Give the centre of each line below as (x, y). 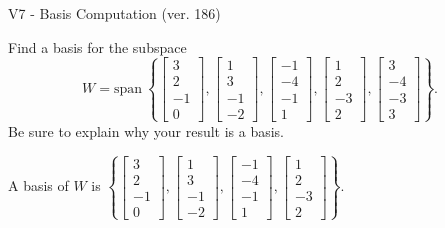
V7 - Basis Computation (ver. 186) (114, 13)
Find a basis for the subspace (97, 46)
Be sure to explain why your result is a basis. (146, 130)
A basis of (38, 185)
